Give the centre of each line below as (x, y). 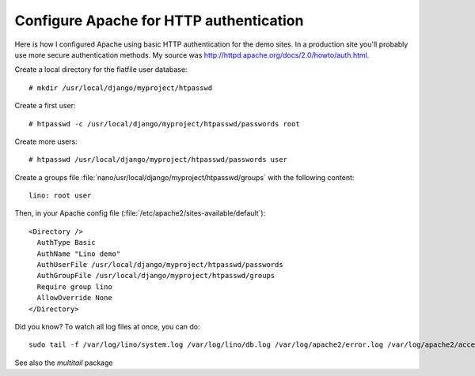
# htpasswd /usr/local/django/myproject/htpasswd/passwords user (158, 160)
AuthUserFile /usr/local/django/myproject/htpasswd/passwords (160, 265)
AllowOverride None (74, 298)
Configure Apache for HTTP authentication (159, 21)
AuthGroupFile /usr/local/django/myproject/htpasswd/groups (156, 276)
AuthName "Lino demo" (79, 254)
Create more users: (46, 141)
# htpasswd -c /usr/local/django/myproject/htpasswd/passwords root (164, 124)
